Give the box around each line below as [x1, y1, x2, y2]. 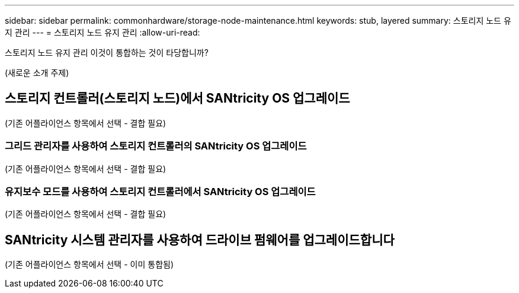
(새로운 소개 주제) [5, 68, 69, 78]
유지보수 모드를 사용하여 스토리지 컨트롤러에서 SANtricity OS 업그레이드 [5, 185, 316, 198]
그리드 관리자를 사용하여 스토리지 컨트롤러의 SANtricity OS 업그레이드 [5, 140, 307, 152]
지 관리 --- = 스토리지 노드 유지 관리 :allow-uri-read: [5, 27, 200, 37]
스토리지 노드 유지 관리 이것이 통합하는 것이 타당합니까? [5, 47, 209, 58]
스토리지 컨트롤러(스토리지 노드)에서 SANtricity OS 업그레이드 [5, 91, 350, 106]
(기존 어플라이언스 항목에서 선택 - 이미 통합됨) [5, 259, 174, 270]
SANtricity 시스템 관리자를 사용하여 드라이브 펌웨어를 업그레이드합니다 [5, 232, 395, 247]
